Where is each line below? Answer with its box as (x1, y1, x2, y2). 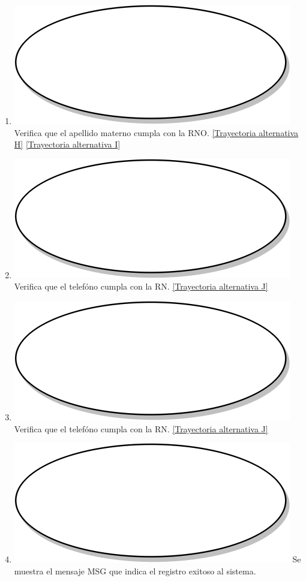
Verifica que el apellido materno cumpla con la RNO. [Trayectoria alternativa (14, 126, 299, 139)
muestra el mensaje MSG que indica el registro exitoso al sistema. (14, 564, 256, 577)
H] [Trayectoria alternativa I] (14, 138, 121, 150)
